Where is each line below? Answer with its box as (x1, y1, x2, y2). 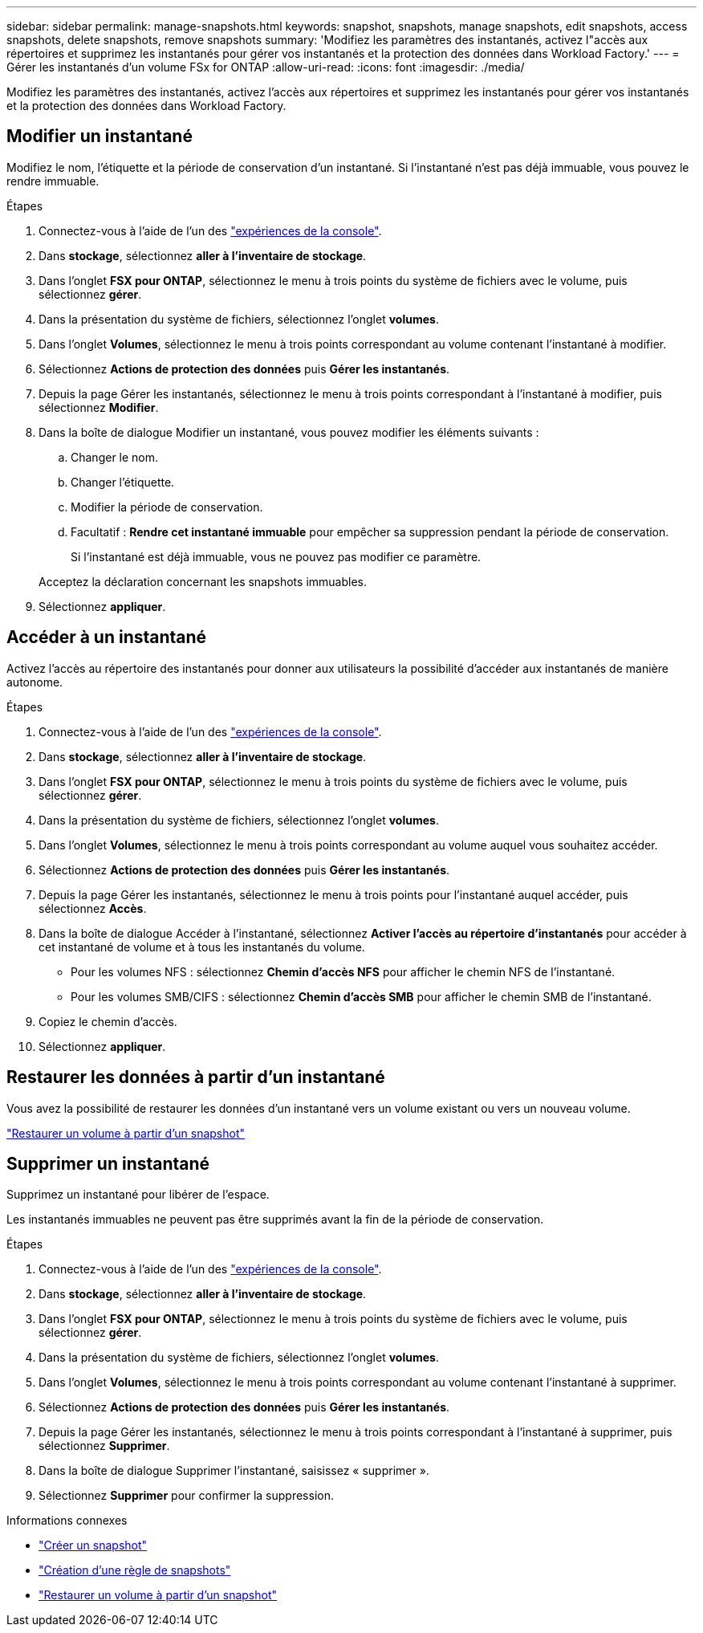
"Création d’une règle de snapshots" (39, 1563, 231, 1578)
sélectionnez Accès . (39, 901, 147, 915)
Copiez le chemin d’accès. (39, 1014, 177, 1028)
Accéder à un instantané (6, 627, 207, 648)
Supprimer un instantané (6, 1153, 210, 1174)
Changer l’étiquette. (71, 474, 175, 489)
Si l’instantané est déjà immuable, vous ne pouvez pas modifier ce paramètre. (71, 549, 482, 564)
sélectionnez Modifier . (39, 400, 159, 414)
